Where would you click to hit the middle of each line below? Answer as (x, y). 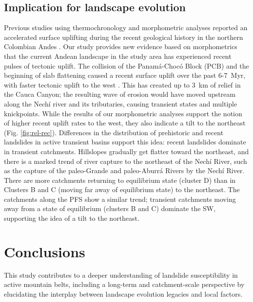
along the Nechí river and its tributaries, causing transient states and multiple (121, 103)
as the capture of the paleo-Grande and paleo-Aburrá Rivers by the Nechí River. (124, 170)
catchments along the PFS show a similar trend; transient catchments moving (120, 199)
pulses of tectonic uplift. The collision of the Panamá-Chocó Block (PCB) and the (126, 65)
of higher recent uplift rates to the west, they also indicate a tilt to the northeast (125, 123)
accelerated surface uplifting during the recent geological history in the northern (124, 37)
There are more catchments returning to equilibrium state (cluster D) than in (120, 180)
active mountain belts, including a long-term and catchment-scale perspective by (124, 284)
